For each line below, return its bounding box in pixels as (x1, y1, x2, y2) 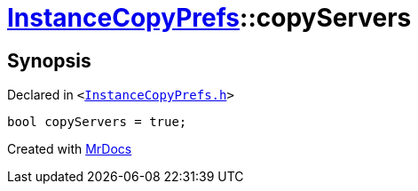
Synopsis (7, 49, 91, 72)
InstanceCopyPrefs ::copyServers (7, 3, 412, 33)
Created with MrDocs (7, 141, 132, 157)
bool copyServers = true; (7, 115, 187, 130)
